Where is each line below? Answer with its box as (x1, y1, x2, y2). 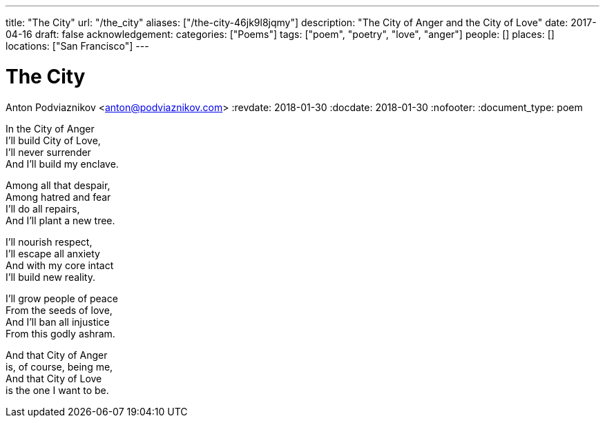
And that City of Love (6, 372, 102, 384)
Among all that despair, (6, 179, 111, 191)
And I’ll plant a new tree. (6, 214, 115, 226)
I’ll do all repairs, (6, 202, 80, 215)
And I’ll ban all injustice (6, 315, 110, 328)
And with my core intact (6, 259, 114, 271)
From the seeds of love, (6, 304, 113, 316)
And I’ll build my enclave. (6, 157, 119, 170)
